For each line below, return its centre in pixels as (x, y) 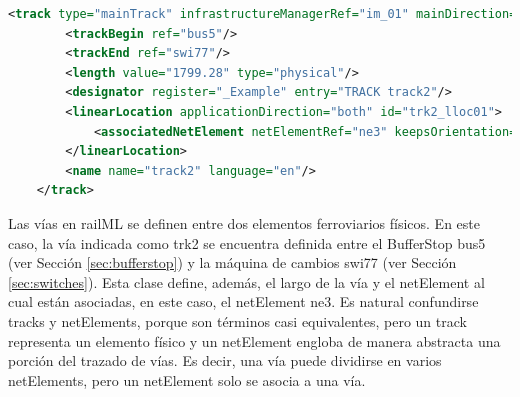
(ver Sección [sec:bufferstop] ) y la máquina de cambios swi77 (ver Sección (232, 262)
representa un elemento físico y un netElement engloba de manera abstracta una (254, 340)
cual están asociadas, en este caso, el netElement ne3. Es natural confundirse (243, 301)
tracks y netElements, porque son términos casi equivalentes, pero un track (237, 320)
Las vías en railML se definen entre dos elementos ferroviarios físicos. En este (244, 222)
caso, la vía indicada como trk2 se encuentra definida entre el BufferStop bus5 (247, 242)
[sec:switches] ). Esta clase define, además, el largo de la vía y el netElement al (246, 281)
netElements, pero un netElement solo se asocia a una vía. (187, 379)
